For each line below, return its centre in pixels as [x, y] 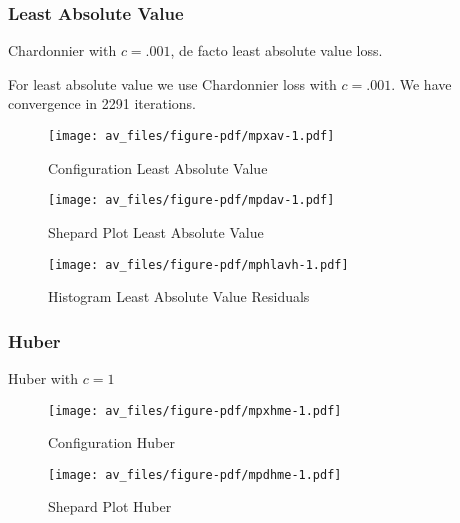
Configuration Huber [111, 442]
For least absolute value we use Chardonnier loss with [172, 83]
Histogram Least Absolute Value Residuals [179, 296]
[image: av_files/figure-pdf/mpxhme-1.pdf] [195, 410]
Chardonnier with [62, 50]
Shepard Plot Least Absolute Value [156, 231]
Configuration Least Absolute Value [158, 167]
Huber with [43, 377]
